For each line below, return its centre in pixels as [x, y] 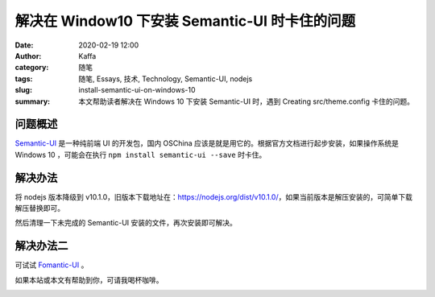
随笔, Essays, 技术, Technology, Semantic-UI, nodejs [166, 78]
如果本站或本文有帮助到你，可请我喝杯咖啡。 [89, 280]
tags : [24, 78]
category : [32, 68]
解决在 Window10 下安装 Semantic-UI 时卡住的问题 [185, 21]
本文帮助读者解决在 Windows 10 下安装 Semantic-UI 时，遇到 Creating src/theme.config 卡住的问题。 [246, 101]
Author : [28, 56]
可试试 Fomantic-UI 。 [52, 265]
